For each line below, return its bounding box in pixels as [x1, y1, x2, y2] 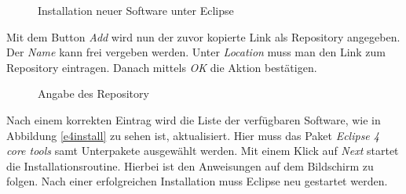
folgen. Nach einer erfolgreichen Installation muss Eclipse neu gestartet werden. [6, 173, 388, 189]
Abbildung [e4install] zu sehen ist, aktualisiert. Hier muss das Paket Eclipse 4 [6, 127, 379, 143]
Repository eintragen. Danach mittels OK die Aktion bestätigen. [6, 59, 317, 75]
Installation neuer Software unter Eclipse [38, 2, 234, 18]
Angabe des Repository [38, 85, 149, 102]
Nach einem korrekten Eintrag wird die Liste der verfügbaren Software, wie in [6, 111, 381, 128]
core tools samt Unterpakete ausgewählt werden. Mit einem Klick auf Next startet [6, 142, 399, 159]
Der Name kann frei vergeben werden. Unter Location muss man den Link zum [6, 44, 386, 60]
